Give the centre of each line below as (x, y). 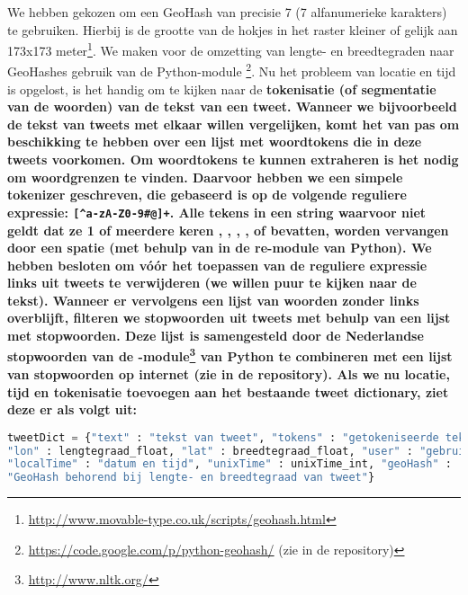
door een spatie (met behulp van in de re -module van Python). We (220, 248)
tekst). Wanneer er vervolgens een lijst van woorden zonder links (213, 300)
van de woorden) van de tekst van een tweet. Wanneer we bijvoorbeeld (232, 107)
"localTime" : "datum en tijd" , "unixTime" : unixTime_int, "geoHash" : (230, 464)
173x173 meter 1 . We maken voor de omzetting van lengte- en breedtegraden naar (231, 49)
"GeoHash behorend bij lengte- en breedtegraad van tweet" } (191, 478)
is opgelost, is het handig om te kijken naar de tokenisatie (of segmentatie (222, 89)
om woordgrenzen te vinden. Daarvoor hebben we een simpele (205, 177)
